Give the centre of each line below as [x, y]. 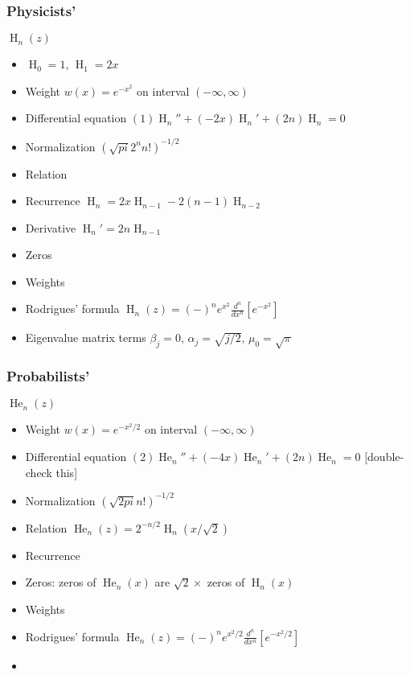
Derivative [51, 227]
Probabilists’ [48, 376]
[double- [384, 457]
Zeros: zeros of [61, 582]
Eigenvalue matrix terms [86, 337]
